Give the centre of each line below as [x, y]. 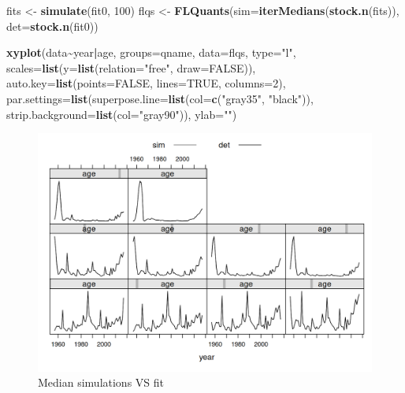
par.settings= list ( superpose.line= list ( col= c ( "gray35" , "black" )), [160, 98]
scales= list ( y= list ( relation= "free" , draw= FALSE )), [131, 67]
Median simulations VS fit [101, 382]
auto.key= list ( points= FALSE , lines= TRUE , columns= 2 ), [146, 83]
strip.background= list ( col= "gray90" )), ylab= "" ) [122, 114]
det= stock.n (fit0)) [52, 26]
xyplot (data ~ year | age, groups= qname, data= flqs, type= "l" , [151, 52]
